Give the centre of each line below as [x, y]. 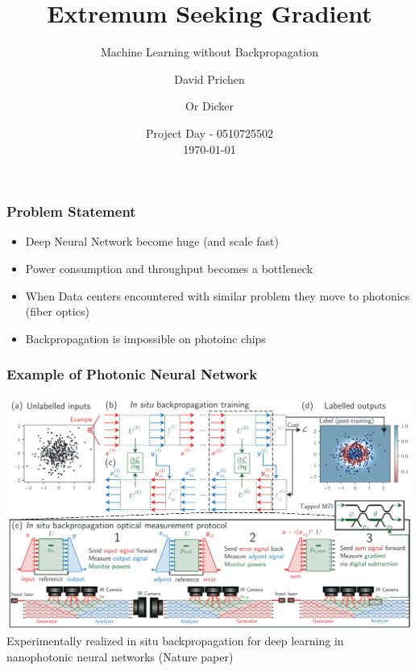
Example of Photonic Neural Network [132, 374]
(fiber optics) [57, 311]
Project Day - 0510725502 [209, 133]
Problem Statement [71, 211]
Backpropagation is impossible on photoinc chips [145, 338]
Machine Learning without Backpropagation [209, 52]
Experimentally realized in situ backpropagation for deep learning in [175, 641]
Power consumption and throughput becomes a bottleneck [169, 268]
